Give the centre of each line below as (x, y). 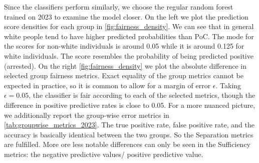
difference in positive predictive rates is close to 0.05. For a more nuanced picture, (130, 105)
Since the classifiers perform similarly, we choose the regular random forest (119, 7)
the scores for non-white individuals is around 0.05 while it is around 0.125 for (124, 46)
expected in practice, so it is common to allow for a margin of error (107, 85)
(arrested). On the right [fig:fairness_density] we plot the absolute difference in (125, 65)
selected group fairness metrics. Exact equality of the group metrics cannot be (124, 75)
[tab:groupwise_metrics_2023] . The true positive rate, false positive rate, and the (129, 125)
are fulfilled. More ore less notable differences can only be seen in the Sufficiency (127, 144)
